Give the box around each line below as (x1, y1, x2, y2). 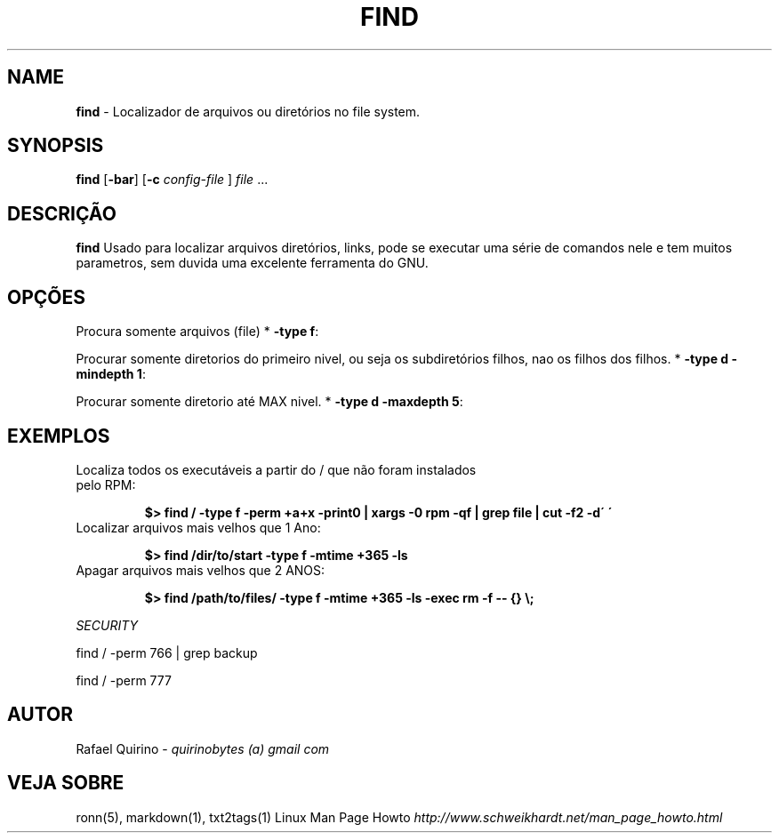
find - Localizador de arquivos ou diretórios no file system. (76, 103, 421, 119)
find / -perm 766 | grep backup (76, 644, 258, 660)
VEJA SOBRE (7, 772, 124, 795)
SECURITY (76, 617, 139, 633)
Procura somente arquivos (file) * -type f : (76, 324, 319, 340)
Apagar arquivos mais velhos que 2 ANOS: (76, 562, 325, 578)
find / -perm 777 (76, 672, 172, 688)
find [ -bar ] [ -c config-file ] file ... (76, 172, 269, 188)
